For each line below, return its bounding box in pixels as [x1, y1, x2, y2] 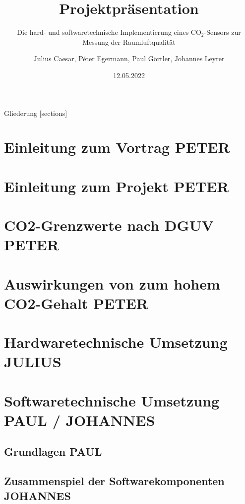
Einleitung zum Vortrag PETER [4, 137, 230, 157]
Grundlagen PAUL [4, 444, 102, 459]
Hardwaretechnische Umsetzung [4, 332, 228, 352]
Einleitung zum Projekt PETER [4, 176, 229, 196]
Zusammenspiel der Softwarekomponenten [4, 473, 225, 489]
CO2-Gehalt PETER [4, 293, 148, 313]
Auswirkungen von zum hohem [4, 273, 220, 294]
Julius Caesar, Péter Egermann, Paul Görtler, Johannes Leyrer [33, 53, 225, 64]
